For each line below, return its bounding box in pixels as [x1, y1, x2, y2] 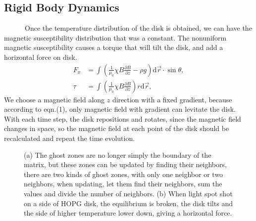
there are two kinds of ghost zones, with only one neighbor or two [24, 169, 223, 179]
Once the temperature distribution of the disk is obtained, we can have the [24, 23, 252, 33]
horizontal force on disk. [4, 51, 77, 62]
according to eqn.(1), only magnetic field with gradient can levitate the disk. [4, 104, 236, 114]
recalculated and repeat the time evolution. [4, 133, 135, 143]
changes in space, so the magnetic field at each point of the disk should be [4, 123, 229, 133]
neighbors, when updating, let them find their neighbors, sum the [24, 178, 222, 189]
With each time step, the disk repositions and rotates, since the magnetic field [4, 113, 241, 124]
